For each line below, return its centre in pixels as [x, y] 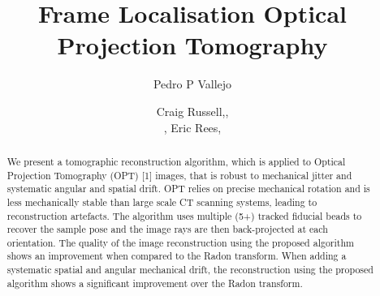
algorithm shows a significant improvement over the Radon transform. [155, 283]
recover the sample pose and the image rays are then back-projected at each [167, 229]
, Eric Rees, [192, 127]
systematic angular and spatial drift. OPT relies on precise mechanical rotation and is [188, 189]
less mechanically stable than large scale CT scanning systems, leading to [162, 202]
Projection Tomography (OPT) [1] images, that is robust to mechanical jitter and [179, 175]
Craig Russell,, [192, 111]
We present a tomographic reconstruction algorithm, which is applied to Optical [176, 161]
